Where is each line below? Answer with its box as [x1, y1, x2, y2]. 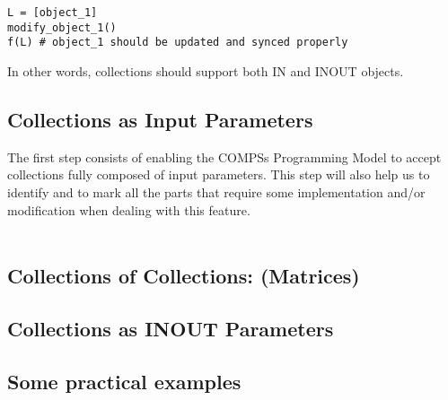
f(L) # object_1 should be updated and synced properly [7, 36, 348, 49]
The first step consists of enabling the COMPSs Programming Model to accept [7, 147, 442, 166]
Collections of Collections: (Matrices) [7, 262, 360, 290]
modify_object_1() [7, 21, 117, 34]
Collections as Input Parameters [7, 105, 313, 133]
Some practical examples [7, 367, 242, 395]
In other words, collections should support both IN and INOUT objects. [7, 61, 404, 80]
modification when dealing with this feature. [7, 200, 250, 219]
